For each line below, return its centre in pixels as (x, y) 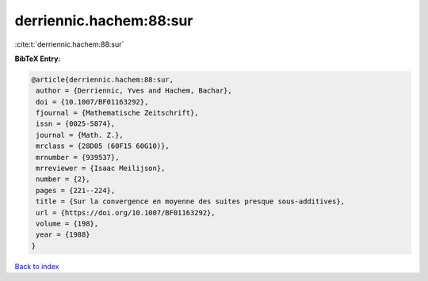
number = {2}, (63, 179)
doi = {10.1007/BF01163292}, (92, 102)
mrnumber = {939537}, (78, 157)
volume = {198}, (67, 224)
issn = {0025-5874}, (76, 124)
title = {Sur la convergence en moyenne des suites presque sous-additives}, (190, 201)
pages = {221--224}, (76, 190)
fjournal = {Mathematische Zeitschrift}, (117, 113)
